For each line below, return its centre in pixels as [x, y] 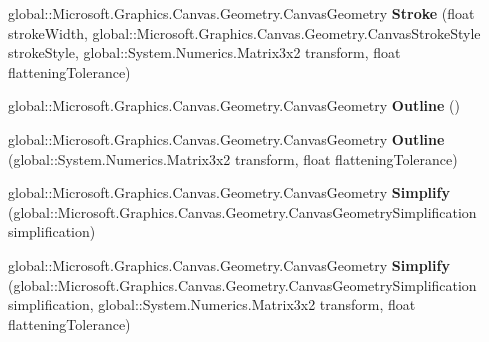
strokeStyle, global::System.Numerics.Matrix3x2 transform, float [204, 52]
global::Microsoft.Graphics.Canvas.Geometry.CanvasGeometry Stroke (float [241, 13]
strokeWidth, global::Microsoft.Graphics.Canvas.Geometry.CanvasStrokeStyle [244, 32]
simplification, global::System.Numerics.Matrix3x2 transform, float [212, 304]
